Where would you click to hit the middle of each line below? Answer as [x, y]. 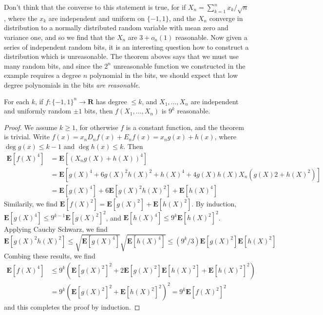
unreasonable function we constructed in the [179, 65]
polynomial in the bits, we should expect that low [164, 75]
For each [17, 101]
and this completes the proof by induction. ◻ [72, 307]
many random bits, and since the [53, 65]
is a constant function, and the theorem [185, 127]
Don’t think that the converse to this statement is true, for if [95, 7]
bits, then [99, 111]
